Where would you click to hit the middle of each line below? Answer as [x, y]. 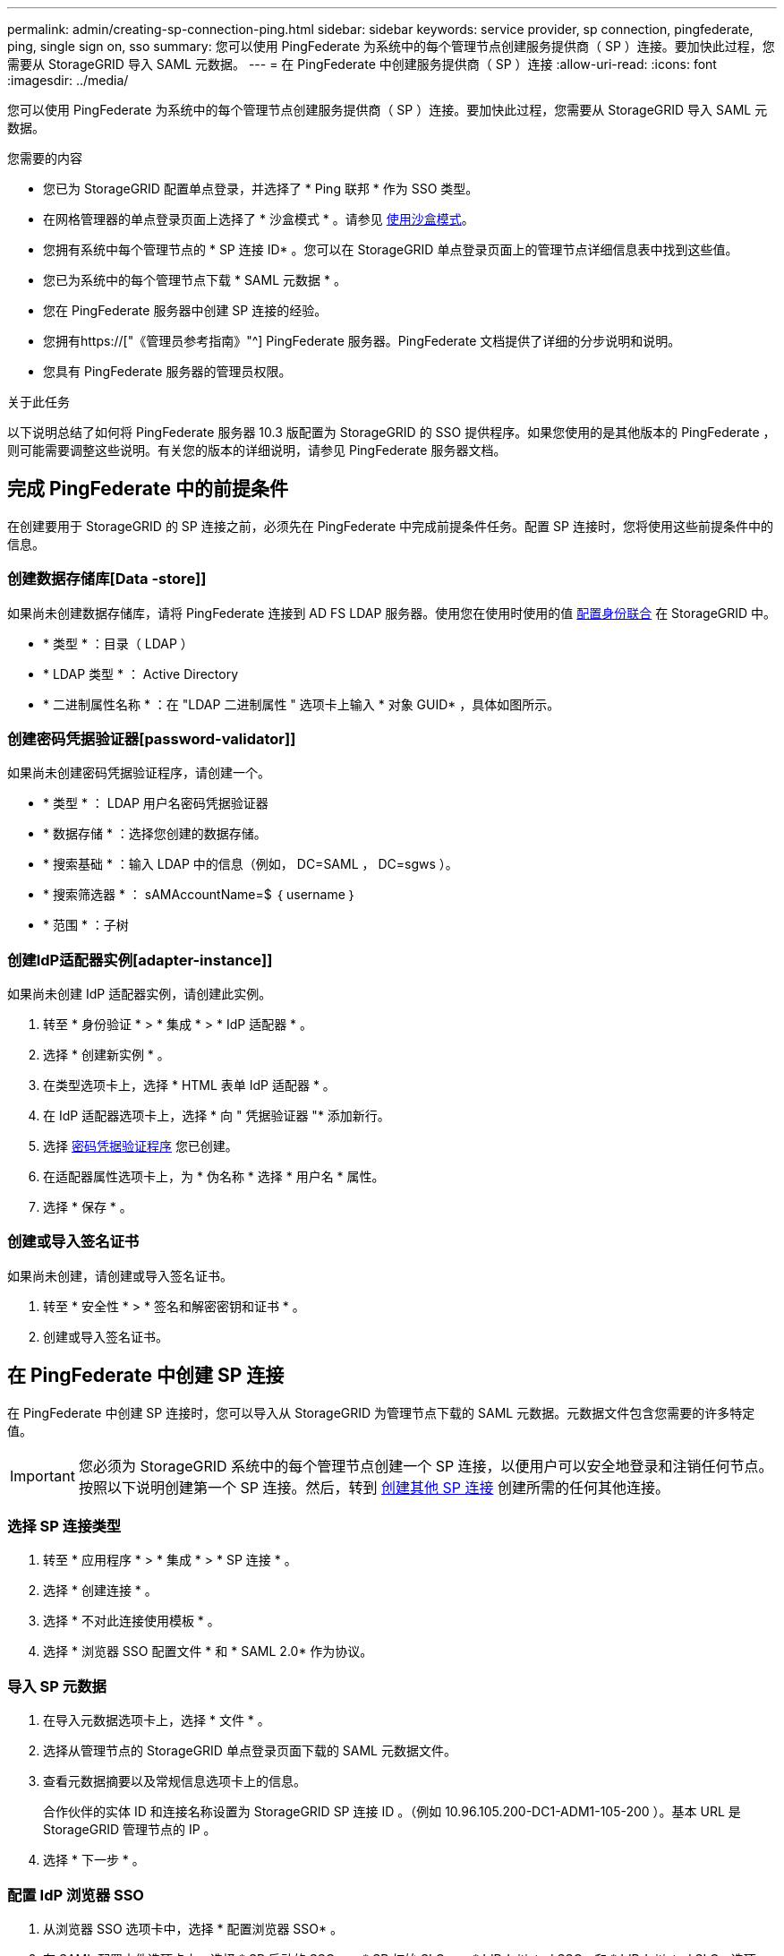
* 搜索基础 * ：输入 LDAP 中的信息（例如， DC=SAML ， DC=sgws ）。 [251, 864]
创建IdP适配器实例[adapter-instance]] [140, 960]
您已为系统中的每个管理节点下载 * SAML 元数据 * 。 [195, 280]
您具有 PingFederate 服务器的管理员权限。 [167, 371]
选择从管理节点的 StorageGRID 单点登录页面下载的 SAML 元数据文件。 [250, 1751]
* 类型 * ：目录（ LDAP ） [118, 643]
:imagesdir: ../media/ [68, 80]
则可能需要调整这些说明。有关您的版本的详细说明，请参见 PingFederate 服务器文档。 [257, 450]
